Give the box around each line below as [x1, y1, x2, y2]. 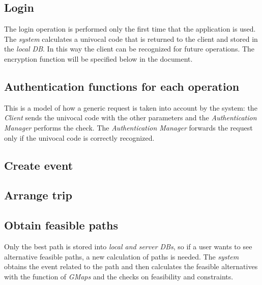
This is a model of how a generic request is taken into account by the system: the [4, 102, 257, 113]
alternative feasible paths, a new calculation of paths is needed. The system [4, 251, 239, 262]
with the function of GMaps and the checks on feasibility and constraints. [4, 271, 234, 281]
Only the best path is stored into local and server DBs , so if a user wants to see [4, 241, 252, 251]
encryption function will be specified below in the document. [4, 53, 193, 64]
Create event [4, 157, 73, 173]
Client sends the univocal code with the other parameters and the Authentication [4, 112, 257, 123]
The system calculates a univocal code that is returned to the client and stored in [4, 33, 258, 44]
